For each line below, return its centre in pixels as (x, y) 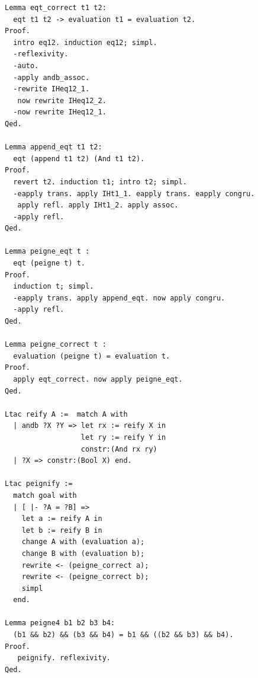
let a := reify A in (62, 519)
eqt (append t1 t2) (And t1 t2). (79, 159)
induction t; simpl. (54, 287)
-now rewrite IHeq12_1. (60, 112)
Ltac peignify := (39, 484)
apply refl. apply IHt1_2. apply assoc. (98, 205)
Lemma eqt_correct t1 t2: (56, 8)
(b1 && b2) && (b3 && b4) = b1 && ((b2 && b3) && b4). (123, 635)
